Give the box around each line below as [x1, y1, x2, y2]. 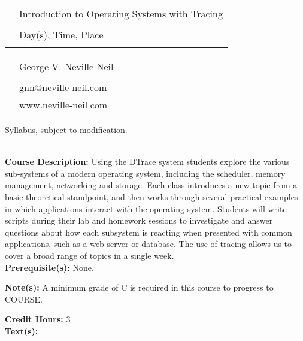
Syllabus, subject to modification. [5, 123, 128, 135]
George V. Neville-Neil [19, 59, 114, 73]
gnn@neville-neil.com [19, 80, 107, 94]
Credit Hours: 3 [5, 313, 71, 325]
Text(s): [5, 324, 38, 337]
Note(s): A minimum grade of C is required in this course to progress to [5, 281, 274, 294]
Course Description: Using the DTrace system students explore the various [5, 155, 290, 168]
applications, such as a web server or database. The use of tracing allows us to [5, 237, 292, 250]
